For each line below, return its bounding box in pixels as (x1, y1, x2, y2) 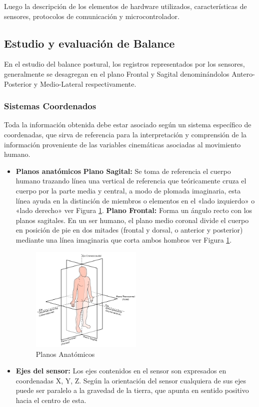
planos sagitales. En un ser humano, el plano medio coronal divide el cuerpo (15, 215, 249, 225)
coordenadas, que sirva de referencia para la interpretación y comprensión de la (4, 129, 247, 139)
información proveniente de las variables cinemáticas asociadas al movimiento (4, 139, 241, 149)
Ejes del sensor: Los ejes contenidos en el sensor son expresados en (15, 365, 226, 376)
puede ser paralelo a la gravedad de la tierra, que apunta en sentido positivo (15, 385, 249, 395)
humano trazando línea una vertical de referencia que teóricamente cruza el (15, 175, 246, 186)
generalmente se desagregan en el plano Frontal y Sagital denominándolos (4, 68, 229, 79)
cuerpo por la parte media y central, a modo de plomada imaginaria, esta (15, 185, 241, 195)
